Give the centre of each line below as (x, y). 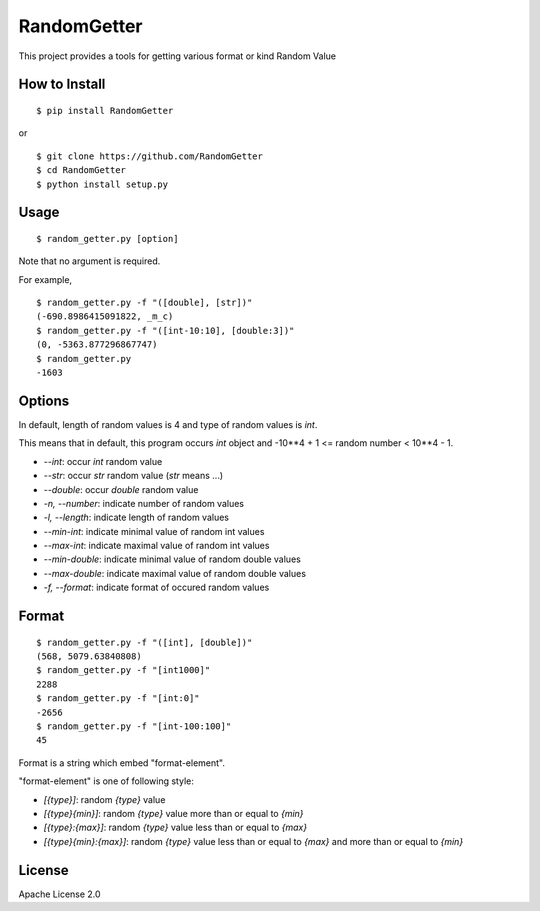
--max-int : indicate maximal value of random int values (156, 546)
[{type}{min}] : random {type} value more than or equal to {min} (173, 813)
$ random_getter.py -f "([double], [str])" (144, 303)
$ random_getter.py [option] (107, 238)
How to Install (62, 84)
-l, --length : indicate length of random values (136, 517)
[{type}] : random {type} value (104, 799)
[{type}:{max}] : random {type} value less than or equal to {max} (175, 827)
